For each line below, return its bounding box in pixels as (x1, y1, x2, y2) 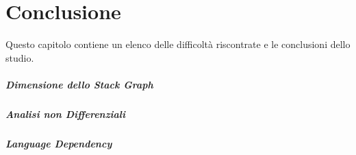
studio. (5, 50, 34, 64)
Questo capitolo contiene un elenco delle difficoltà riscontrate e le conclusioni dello (5, 37, 351, 51)
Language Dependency (5, 136, 112, 150)
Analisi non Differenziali (5, 106, 125, 121)
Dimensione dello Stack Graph (5, 77, 153, 91)
